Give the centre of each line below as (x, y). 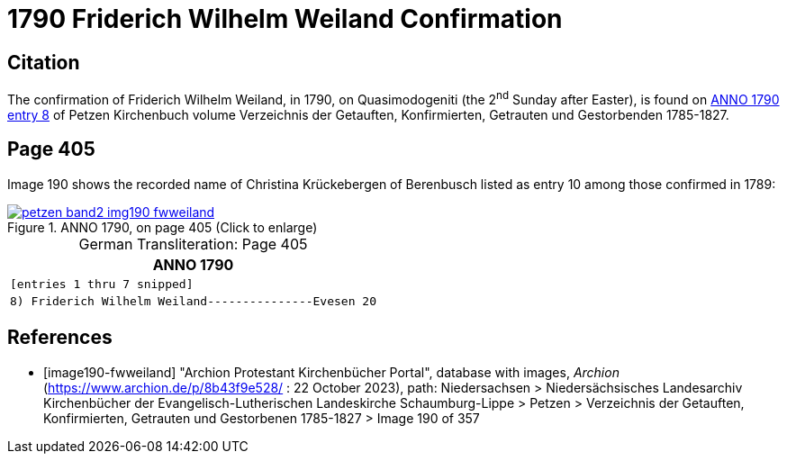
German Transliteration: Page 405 (193, 244)
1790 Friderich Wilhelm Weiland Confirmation (285, 19)
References (60, 338)
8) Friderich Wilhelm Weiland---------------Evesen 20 (193, 301)
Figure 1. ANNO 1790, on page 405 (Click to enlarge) (163, 227)
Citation (44, 62)
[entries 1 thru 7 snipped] (102, 284)
